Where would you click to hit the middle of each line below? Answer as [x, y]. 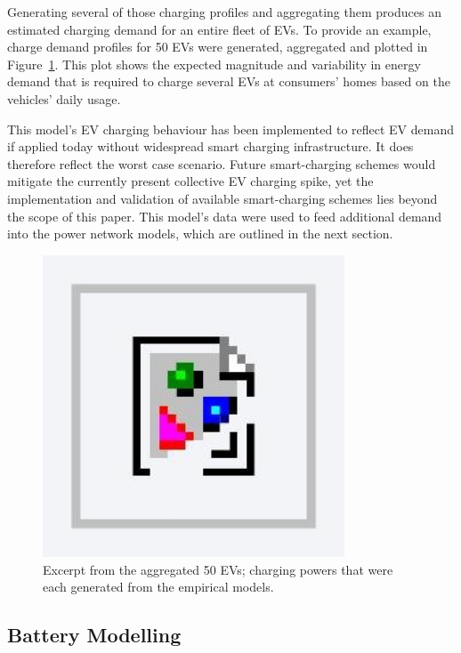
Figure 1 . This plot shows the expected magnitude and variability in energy [214, 64]
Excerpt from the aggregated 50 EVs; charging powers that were [218, 569]
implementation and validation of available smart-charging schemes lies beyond [222, 198]
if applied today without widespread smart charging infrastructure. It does [210, 146]
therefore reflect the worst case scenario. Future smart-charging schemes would [222, 163]
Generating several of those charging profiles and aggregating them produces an [224, 12]
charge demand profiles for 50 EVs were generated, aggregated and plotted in [218, 47]
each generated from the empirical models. [158, 587]
